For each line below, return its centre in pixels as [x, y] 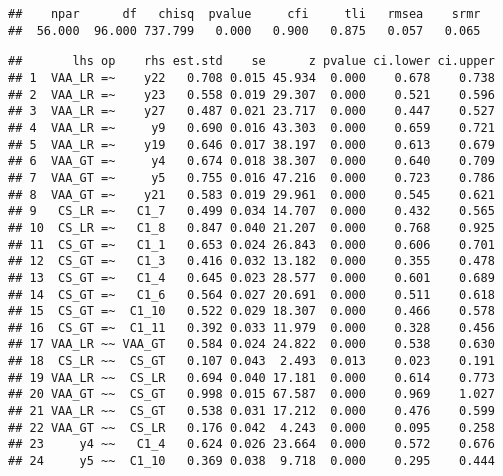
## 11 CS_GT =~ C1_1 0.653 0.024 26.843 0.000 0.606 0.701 [251, 244]
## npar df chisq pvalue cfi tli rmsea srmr [244, 14]
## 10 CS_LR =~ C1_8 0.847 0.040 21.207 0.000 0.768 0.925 [251, 227]
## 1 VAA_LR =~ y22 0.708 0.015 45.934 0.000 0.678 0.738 [251, 77]
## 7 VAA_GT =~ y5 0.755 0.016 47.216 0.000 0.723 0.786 [251, 177]
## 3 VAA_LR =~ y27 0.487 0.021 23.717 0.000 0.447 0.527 [251, 111]
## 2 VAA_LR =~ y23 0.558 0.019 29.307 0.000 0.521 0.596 [251, 94]
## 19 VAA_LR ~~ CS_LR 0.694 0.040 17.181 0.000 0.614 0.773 [251, 377]
